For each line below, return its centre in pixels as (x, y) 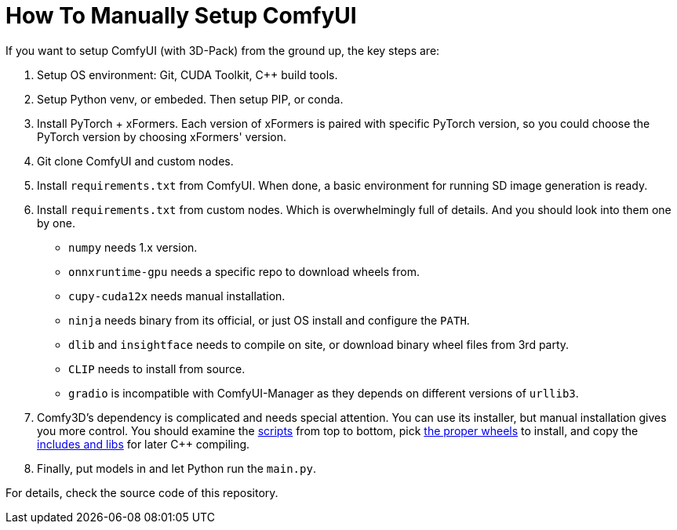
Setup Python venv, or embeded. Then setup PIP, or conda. (190, 99)
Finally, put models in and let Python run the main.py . (177, 468)
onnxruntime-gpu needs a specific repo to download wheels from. (244, 271)
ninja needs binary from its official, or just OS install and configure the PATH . (269, 320)
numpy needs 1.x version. (133, 247)
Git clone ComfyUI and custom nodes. (135, 161)
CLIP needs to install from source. (157, 368)
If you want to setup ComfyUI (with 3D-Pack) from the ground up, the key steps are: (223, 50)
